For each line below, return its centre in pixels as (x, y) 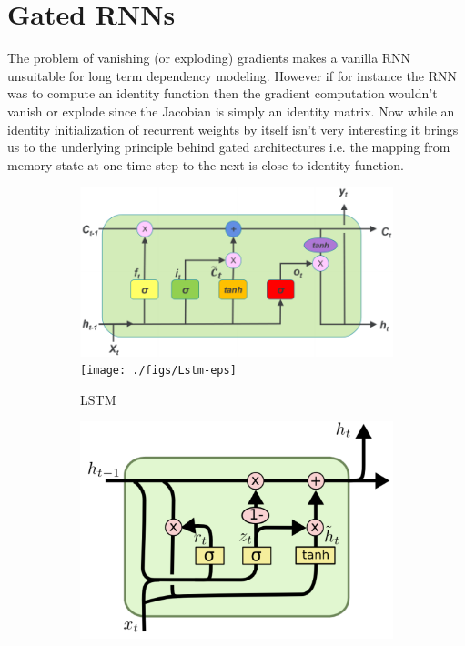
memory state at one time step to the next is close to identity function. (206, 164)
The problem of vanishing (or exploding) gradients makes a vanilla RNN (209, 58)
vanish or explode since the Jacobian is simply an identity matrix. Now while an (231, 111)
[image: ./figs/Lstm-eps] (158, 371)
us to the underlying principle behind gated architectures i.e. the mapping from (229, 147)
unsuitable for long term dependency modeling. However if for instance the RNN (232, 75)
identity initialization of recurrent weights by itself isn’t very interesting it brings (233, 129)
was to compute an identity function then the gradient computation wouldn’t (222, 93)
